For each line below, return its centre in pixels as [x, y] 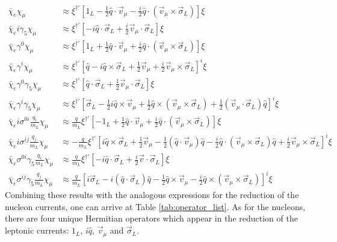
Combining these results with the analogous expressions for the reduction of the [152, 195]
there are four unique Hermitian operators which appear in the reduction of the [151, 218]
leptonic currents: [37, 230]
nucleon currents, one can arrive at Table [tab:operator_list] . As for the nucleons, [155, 206]
